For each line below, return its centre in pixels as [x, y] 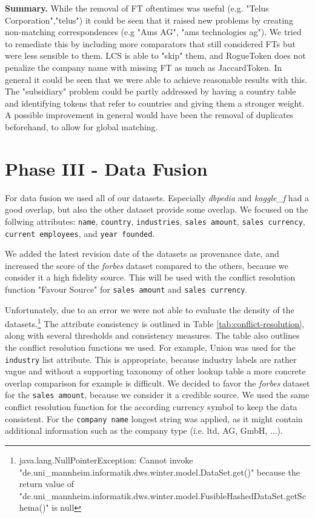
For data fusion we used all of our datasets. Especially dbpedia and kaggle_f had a [157, 197]
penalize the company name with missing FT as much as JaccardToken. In [144, 67]
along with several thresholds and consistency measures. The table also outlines [152, 335]
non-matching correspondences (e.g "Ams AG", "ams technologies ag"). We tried [153, 32]
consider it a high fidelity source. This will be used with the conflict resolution [150, 277]
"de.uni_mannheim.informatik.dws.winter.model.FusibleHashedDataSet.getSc [162, 495]
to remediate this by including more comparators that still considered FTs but [150, 43]
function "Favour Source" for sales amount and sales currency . [126, 289]
